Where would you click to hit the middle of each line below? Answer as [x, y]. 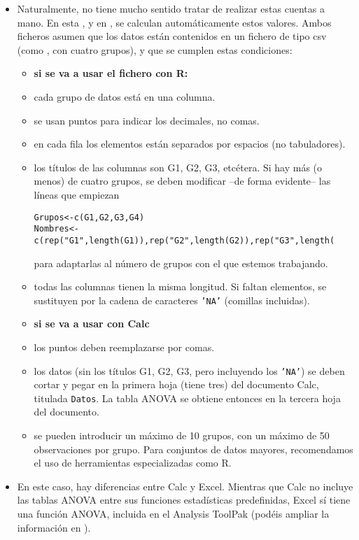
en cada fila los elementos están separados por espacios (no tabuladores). [190, 144]
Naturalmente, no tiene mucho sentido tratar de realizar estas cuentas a [171, 8]
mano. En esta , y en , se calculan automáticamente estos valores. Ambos [174, 22]
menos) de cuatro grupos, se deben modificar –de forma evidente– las [182, 181]
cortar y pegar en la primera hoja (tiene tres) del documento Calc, [176, 384]
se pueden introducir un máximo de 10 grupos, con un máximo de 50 [182, 435]
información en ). [54, 527]
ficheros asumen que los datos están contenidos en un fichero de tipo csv [172, 36]
